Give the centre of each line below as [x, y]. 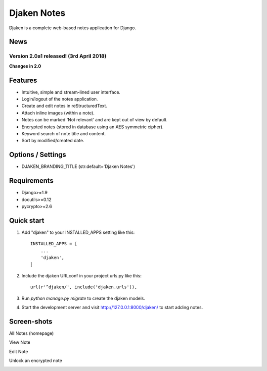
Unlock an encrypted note [36, 361]
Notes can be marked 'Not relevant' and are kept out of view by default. [94, 120]
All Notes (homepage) [31, 333]
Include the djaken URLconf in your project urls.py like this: [82, 275]
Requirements [31, 181]
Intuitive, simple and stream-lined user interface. [71, 92]
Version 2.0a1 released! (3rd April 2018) [58, 56]
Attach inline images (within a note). [58, 113]
